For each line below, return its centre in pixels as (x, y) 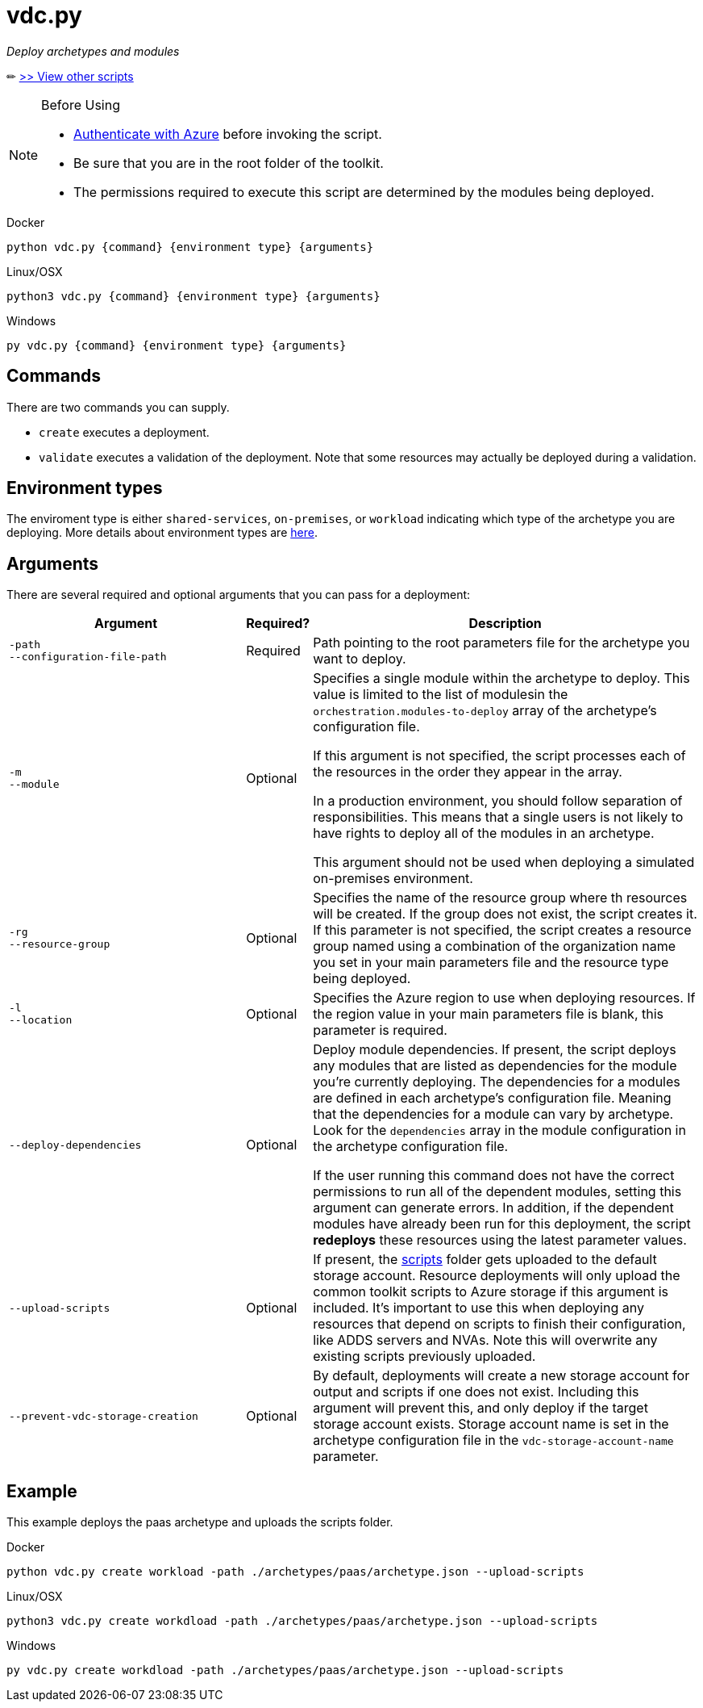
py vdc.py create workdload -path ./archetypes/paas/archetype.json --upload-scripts (285, 1670)
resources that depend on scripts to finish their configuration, (499, 1324)
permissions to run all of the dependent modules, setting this (497, 1192)
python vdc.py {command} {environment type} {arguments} (190, 247)
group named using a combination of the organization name (495, 946)
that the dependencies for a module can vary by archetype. (493, 1114)
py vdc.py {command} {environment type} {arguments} (177, 345)
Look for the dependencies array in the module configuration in (499, 1130)
